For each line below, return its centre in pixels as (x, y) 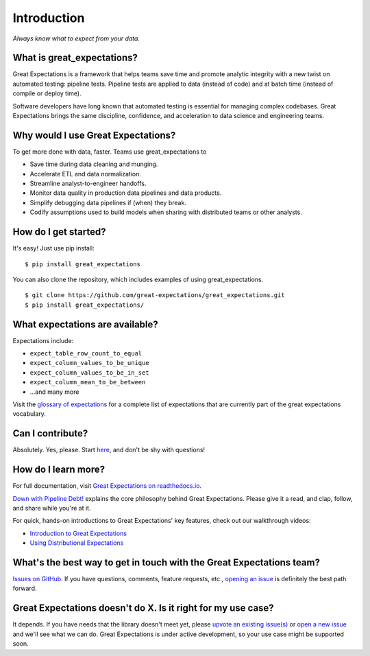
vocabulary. (29, 414)
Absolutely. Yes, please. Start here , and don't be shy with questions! (109, 450)
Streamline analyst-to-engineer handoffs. (88, 184)
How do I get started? (59, 232)
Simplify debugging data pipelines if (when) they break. (108, 202)
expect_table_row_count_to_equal (86, 354)
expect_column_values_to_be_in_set (90, 373)
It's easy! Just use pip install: (54, 248)
